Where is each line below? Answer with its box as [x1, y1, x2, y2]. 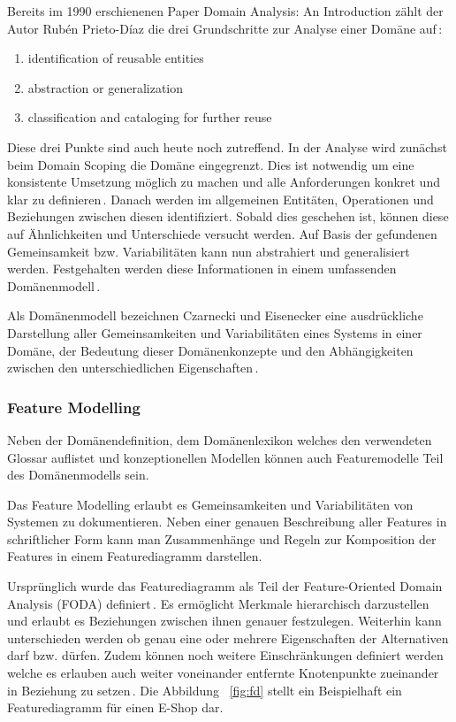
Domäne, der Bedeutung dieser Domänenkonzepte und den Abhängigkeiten [7, 341, 414, 359]
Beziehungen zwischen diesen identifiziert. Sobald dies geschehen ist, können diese [7, 207, 449, 226]
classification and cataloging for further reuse [27, 108, 272, 127]
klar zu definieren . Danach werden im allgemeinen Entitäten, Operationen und [7, 189, 434, 208]
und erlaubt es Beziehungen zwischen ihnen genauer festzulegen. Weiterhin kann [7, 611, 442, 630]
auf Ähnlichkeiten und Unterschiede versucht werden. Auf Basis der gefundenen [7, 224, 437, 242]
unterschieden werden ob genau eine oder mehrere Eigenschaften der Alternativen [7, 628, 449, 647]
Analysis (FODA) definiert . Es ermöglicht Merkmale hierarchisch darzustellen [7, 594, 429, 612]
